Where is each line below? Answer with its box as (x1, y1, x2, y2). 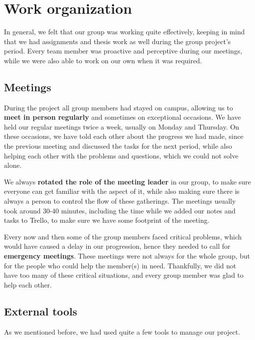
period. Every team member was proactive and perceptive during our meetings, (4, 46, 242, 56)
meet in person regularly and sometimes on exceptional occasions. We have (4, 112, 241, 122)
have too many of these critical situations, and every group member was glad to (4, 270, 244, 280)
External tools (4, 303, 77, 318)
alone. (4, 160, 22, 170)
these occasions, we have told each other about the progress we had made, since (4, 131, 244, 141)
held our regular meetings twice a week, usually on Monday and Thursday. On (4, 121, 239, 131)
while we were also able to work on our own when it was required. (4, 55, 202, 65)
